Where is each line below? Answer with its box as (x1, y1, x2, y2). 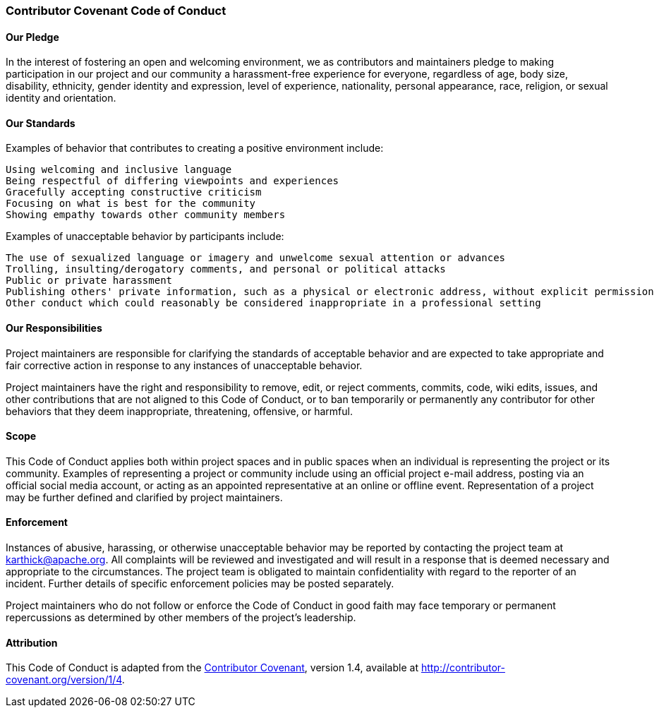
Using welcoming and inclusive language (6, 164, 232, 176)
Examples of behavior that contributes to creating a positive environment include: (6, 142, 384, 155)
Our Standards (6, 116, 75, 129)
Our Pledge (6, 30, 59, 43)
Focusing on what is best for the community (6, 198, 256, 210)
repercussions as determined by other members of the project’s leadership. (6, 611, 356, 624)
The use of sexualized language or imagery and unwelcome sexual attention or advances (6, 252, 506, 264)
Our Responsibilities (6, 322, 102, 335)
